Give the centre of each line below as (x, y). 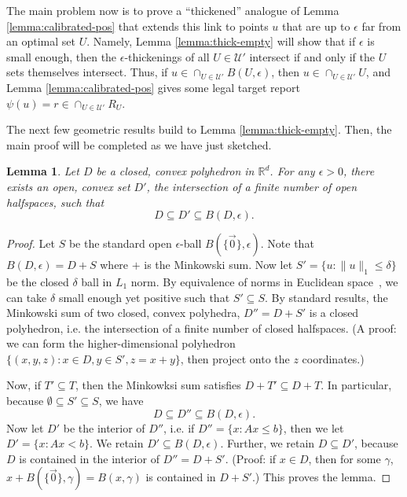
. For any (292, 171)
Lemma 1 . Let (43, 171)
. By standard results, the (326, 297)
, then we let (313, 427)
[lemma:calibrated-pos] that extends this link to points (137, 26)
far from (381, 26)
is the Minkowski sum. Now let (218, 265)
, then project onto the (235, 358)
